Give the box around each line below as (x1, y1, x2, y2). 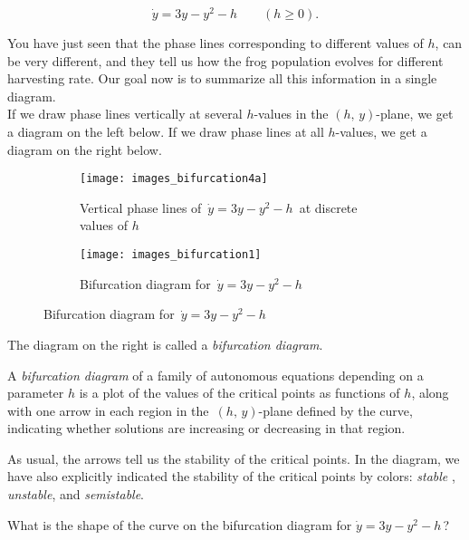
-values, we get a (335, 122, 427, 141)
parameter (7, 383, 64, 402)
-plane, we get (376, 104, 454, 123)
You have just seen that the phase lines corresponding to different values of (7, 34, 424, 53)
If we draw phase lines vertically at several (7, 104, 243, 123)
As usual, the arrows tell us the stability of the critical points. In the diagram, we (7, 448, 460, 468)
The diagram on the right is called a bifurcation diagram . (7, 334, 323, 353)
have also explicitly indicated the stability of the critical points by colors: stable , (7, 467, 455, 486)
